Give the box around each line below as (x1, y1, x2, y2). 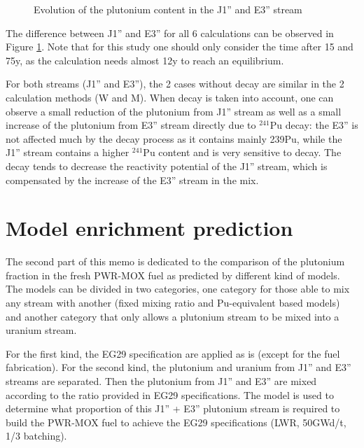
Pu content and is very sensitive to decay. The (143, 145, 342, 160)
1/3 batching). (6, 428, 67, 443)
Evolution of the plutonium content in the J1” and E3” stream (34, 2, 302, 16)
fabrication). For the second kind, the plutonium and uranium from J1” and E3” (6, 360, 351, 374)
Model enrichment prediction (6, 213, 293, 242)
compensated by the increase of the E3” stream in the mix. (6, 172, 259, 187)
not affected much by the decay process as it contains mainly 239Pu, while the (6, 131, 342, 146)
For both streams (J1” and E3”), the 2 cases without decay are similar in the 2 (6, 76, 344, 91)
